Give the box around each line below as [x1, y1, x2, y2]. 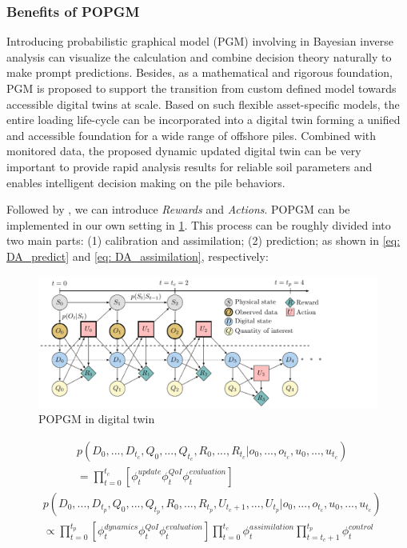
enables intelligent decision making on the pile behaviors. [6, 174, 285, 190]
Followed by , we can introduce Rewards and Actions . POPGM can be [6, 201, 350, 218]
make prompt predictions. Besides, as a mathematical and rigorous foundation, [6, 64, 393, 81]
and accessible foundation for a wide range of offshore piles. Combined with [6, 126, 377, 143]
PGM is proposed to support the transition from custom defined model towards [6, 80, 397, 96]
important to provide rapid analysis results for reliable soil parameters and [6, 158, 373, 174]
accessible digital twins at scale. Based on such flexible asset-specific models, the [6, 95, 400, 112]
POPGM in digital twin [38, 410, 155, 427]
